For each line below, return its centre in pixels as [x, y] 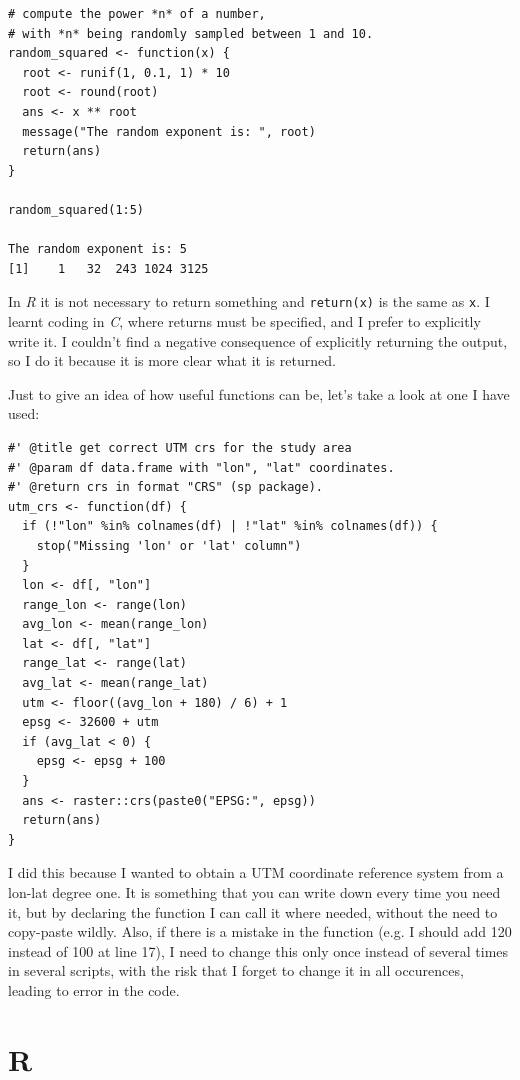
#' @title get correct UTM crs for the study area [180, 447]
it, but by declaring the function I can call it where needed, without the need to [253, 911]
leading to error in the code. [94, 989]
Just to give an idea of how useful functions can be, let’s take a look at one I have [259, 393]
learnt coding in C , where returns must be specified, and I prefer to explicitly [244, 320]
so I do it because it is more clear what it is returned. [172, 360]
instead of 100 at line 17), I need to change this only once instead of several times [258, 950]
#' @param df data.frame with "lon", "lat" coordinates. [201, 467]
